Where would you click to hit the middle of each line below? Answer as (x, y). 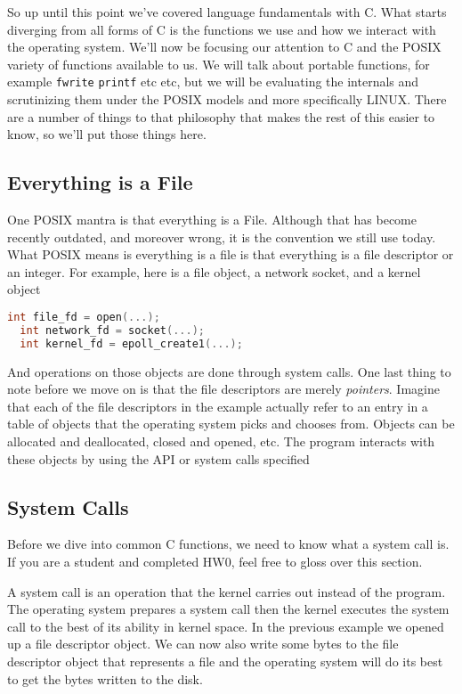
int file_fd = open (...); (84, 317)
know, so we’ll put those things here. (107, 134)
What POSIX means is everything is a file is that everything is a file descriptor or (231, 254)
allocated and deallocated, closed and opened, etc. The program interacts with (221, 441)
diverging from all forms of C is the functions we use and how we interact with (222, 29)
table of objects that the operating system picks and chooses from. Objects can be (231, 424)
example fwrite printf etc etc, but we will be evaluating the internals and (213, 82)
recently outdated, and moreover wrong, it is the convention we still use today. (222, 237)
